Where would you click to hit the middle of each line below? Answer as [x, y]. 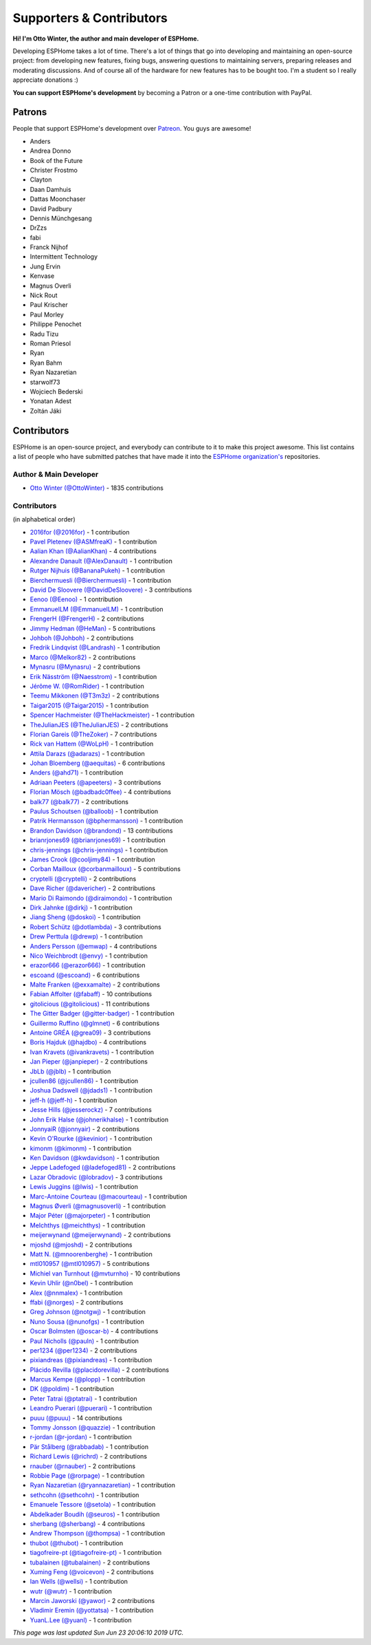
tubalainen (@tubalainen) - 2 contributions [90, 1562]
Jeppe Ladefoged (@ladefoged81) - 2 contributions [103, 1168]
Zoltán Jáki [46, 411]
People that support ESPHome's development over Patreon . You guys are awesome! [132, 129]
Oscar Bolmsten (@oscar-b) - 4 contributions [94, 1331]
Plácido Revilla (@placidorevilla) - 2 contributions [100, 1370]
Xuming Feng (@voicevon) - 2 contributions [92, 1571]
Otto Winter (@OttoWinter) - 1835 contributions [97, 488]
